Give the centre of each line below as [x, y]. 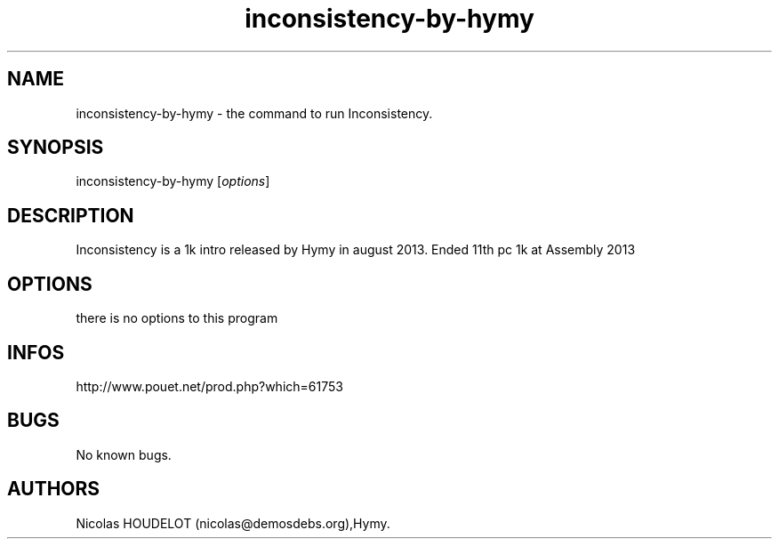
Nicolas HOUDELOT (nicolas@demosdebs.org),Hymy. [233, 523]
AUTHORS [54, 489]
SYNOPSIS [56, 148]
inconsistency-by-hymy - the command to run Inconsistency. [254, 113]
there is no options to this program [177, 318]
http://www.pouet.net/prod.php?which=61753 [209, 386]
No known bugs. [124, 454]
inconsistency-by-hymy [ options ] [173, 181]
